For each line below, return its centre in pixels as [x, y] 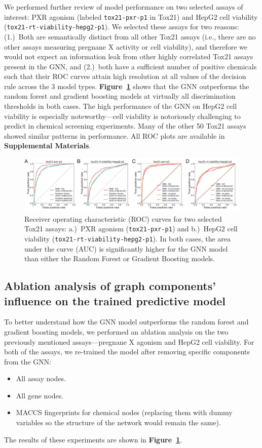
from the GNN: [28, 361]
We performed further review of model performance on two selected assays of [124, 7]
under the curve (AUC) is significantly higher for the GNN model [126, 248]
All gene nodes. [40, 395]
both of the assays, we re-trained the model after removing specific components [127, 352]
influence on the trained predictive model [115, 300]
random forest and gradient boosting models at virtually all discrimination [120, 96]
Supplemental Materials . [48, 146]
